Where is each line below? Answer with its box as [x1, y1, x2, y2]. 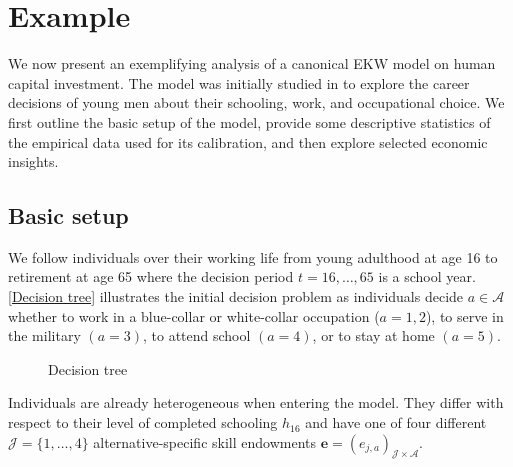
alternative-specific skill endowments [93, 431, 316, 452]
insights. [8, 151, 59, 172]
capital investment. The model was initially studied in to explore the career [8, 72, 470, 93]
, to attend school [142, 325, 251, 346]
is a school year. [378, 266, 476, 287]
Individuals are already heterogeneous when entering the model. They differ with [8, 392, 504, 413]
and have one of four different [305, 412, 487, 433]
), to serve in [425, 305, 504, 326]
